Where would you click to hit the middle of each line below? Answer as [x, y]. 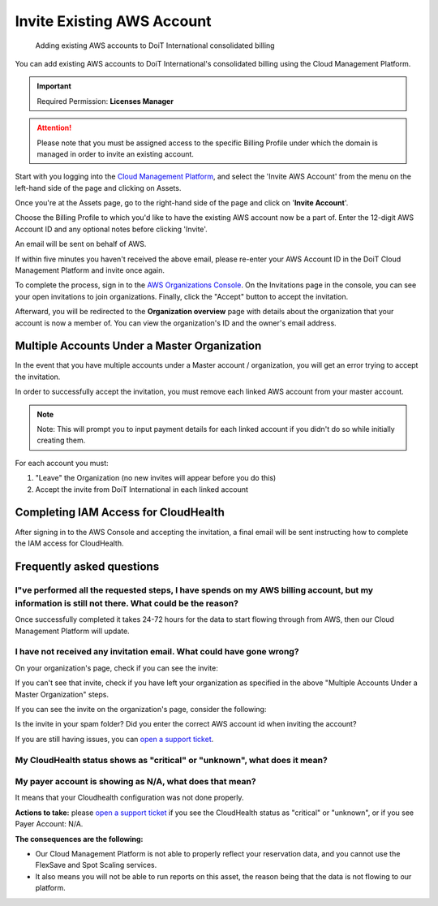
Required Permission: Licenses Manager [105, 101]
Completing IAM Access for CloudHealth [120, 513]
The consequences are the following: [79, 839]
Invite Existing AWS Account [113, 21]
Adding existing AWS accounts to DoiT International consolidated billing [155, 45]
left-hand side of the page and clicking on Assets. [98, 188]
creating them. [61, 440]
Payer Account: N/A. [49, 824]
